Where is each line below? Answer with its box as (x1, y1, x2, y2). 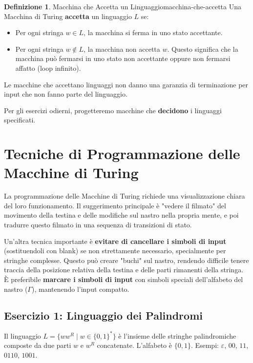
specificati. (4, 115, 36, 125)
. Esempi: (190, 340, 219, 350)
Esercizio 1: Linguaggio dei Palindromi (4, 307, 203, 323)
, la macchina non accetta (84, 43, 160, 54)
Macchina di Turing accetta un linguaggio (4, 11, 132, 21)
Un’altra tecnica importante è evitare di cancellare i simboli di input (4, 236, 227, 246)
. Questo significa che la (167, 43, 238, 54)
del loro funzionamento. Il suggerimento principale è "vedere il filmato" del (4, 200, 226, 210)
